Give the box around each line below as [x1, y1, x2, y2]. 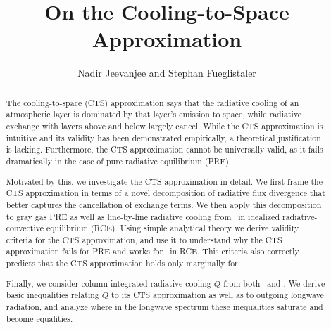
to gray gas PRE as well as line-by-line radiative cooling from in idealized [6, 210, 280, 222]
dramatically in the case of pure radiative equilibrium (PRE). [6, 155, 232, 167]
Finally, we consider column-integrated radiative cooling [6, 277, 211, 289]
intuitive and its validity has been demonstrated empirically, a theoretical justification [6, 131, 321, 143]
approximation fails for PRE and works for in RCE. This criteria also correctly [6, 245, 299, 257]
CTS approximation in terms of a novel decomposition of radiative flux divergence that [6, 187, 325, 199]
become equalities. [6, 312, 73, 324]
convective [6, 222, 44, 234]
